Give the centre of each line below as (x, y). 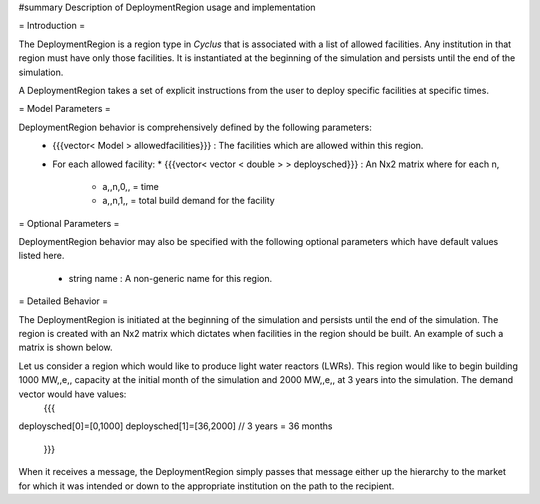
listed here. (41, 256)
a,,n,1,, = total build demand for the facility (188, 201)
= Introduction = (51, 26)
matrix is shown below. (66, 347)
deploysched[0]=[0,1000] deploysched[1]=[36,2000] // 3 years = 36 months (175, 426)
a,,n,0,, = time (130, 186)
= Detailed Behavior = (63, 301)
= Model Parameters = (65, 109)
